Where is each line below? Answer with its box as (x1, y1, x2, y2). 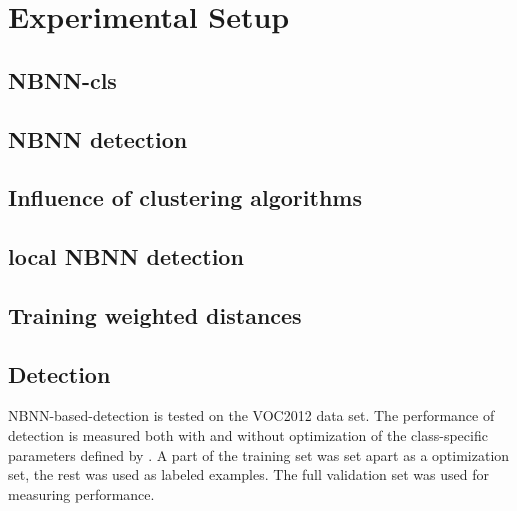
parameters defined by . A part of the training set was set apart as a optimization (8, 444, 510, 465)
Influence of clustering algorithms (8, 182, 362, 213)
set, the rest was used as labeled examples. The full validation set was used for (8, 464, 489, 485)
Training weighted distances (8, 299, 302, 330)
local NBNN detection (8, 241, 244, 272)
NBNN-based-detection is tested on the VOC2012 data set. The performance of (8, 405, 495, 426)
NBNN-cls (8, 64, 117, 95)
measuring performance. (8, 483, 155, 504)
